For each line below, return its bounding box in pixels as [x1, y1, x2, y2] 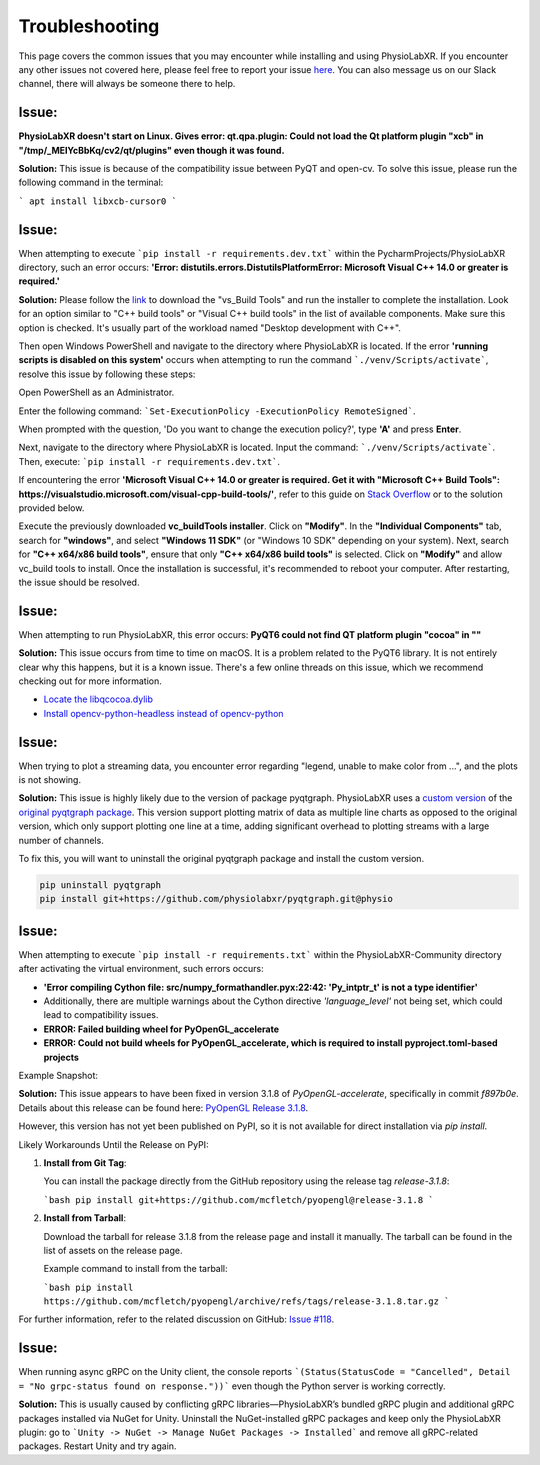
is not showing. [18, 774, 82, 786]
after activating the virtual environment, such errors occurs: [18, 963, 264, 975]
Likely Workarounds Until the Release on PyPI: [18, 1138, 209, 1150]
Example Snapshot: [18, 1070, 99, 1082]
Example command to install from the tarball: [43, 1263, 229, 1275]
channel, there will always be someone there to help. [18, 78, 236, 90]
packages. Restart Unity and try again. [18, 1440, 177, 1452]
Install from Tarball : [43, 1212, 127, 1224]
